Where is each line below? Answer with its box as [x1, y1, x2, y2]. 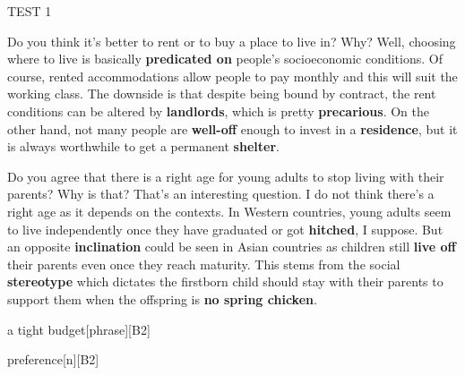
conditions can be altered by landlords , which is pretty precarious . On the [7, 101, 429, 120]
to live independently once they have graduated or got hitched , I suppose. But [7, 219, 443, 238]
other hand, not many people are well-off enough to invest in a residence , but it [7, 119, 458, 138]
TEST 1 [7, 2, 52, 20]
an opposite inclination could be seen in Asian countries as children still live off [7, 237, 456, 256]
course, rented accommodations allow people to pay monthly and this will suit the [7, 66, 458, 85]
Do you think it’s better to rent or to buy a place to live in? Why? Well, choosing [7, 31, 456, 50]
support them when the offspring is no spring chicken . [7, 289, 317, 308]
